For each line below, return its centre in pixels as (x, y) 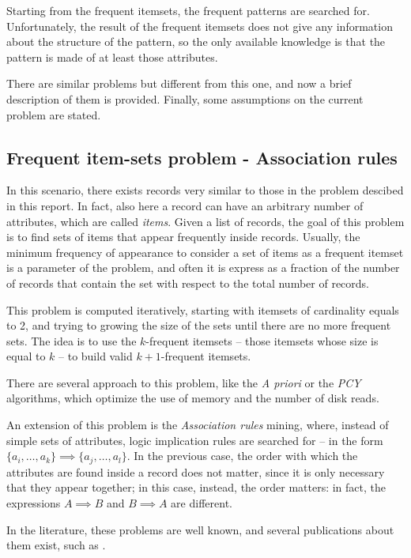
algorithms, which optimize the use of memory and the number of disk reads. (193, 398)
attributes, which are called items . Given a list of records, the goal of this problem (205, 221)
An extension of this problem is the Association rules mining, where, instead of (198, 425)
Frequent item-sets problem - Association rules (202, 157)
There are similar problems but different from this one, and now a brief (179, 83)
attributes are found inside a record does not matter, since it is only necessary (196, 471)
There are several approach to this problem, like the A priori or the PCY (184, 382)
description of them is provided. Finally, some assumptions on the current (185, 98)
